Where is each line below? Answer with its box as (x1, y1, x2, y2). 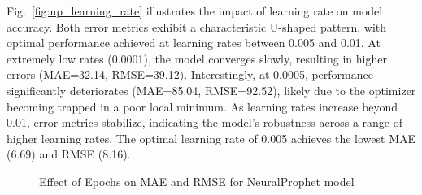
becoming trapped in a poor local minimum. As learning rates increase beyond (7, 97, 398, 115)
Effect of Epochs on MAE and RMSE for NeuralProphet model (39, 172, 355, 189)
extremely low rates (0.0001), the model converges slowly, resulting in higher (7, 50, 387, 67)
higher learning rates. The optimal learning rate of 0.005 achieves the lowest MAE (7, 129, 416, 146)
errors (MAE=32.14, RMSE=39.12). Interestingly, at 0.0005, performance (7, 66, 373, 83)
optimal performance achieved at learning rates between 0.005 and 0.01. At (7, 34, 381, 51)
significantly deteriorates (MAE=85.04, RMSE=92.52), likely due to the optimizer (7, 81, 416, 98)
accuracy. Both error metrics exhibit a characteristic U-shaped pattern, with (7, 18, 387, 35)
